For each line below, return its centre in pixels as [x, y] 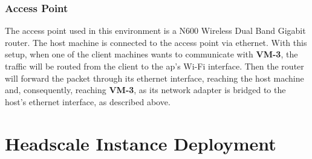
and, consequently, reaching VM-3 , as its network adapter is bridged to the [145, 90]
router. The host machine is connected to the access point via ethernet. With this [156, 42]
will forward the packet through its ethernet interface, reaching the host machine [154, 78]
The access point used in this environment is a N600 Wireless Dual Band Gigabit [155, 31]
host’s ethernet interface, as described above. [88, 101]
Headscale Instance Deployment [141, 143]
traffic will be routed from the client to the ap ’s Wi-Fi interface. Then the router [154, 66]
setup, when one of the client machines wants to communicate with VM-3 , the [151, 54]
